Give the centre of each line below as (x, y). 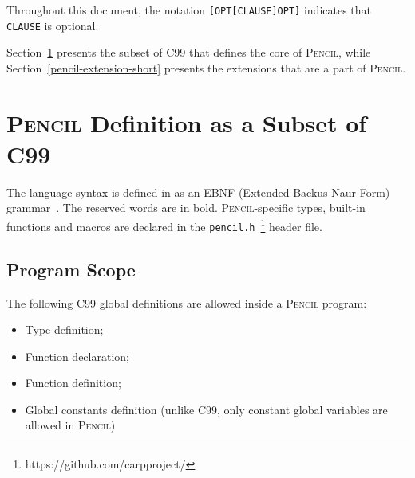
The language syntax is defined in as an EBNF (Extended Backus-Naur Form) (198, 192)
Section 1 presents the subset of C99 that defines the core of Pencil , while (189, 52)
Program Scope (71, 269)
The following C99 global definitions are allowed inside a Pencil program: (187, 302)
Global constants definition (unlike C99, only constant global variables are (206, 409)
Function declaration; (77, 356)
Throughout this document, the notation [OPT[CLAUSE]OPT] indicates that (189, 10)
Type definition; (64, 329)
